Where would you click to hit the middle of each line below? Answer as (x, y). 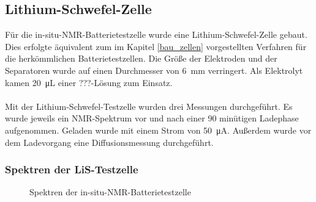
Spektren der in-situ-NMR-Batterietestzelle (110, 192)
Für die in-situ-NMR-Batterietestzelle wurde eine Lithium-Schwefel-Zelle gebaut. (156, 34)
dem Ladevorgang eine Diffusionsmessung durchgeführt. (109, 142)
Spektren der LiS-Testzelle (72, 169)
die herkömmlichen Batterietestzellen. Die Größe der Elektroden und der (141, 58)
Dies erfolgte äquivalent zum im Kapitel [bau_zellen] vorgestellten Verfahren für (156, 46)
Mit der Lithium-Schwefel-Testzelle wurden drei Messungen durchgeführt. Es (149, 106)
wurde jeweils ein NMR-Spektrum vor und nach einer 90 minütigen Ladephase (152, 118)
